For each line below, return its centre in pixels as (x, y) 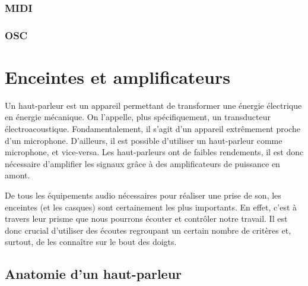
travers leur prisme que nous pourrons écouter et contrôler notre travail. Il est (146, 219)
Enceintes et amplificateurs (118, 76)
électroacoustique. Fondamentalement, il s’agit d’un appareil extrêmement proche (153, 128)
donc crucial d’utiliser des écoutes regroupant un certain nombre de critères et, (148, 230)
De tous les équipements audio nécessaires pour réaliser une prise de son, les (143, 195)
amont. (18, 175)
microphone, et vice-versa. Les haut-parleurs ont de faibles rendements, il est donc (154, 152)
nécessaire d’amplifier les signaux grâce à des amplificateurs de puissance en (142, 163)
